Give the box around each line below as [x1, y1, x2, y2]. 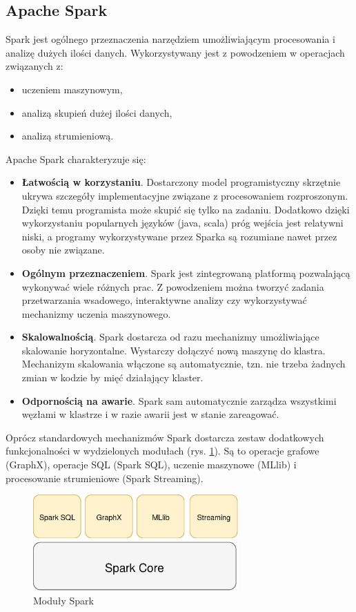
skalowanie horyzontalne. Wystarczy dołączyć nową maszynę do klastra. [21, 343, 326, 357]
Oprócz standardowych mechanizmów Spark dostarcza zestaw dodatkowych [6, 430, 324, 444]
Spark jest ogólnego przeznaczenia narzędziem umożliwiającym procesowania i [6, 32, 335, 46]
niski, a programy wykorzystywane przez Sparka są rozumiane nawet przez [21, 229, 337, 243]
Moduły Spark [33, 593, 95, 607]
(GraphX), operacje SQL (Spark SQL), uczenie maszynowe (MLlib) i [6, 457, 297, 472]
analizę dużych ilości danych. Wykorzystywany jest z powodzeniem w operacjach [6, 45, 345, 59]
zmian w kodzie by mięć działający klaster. [21, 370, 204, 385]
